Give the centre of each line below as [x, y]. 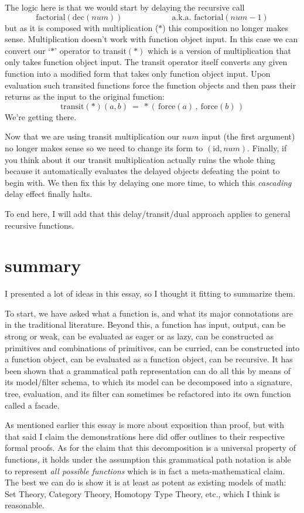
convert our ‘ [28, 50]
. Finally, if [267, 147]
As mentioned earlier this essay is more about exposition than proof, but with [145, 425]
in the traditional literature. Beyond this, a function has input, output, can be [145, 325]
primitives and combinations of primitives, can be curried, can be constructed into [152, 347]
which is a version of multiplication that [219, 50]
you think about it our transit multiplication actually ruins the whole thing [140, 159]
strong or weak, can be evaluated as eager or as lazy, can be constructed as [139, 336]
